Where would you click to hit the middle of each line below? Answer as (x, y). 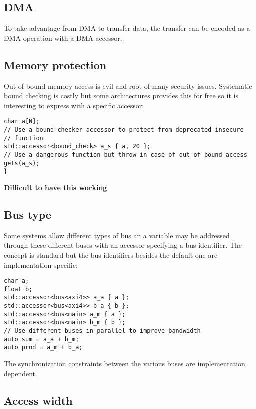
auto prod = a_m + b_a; (43, 348)
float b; (18, 289)
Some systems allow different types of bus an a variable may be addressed (117, 235)
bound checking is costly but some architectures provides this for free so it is (121, 96)
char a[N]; (22, 122)
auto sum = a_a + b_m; (42, 339)
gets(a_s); (22, 163)
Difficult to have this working (56, 187)
